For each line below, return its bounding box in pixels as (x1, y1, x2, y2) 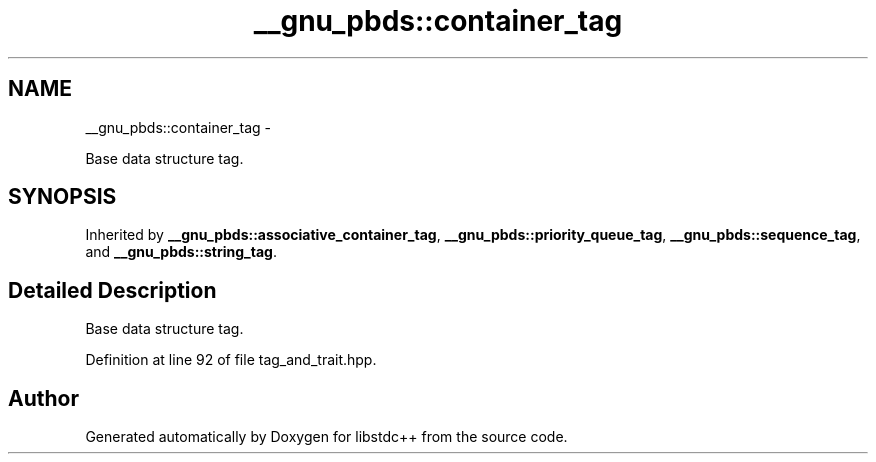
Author (8, 385, 79, 411)
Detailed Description (8, 277, 217, 303)
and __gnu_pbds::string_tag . (85, 243, 277, 261)
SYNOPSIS (8, 184, 117, 210)
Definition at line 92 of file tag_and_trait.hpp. (85, 351, 377, 369)
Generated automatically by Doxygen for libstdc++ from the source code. (85, 428, 568, 446)
